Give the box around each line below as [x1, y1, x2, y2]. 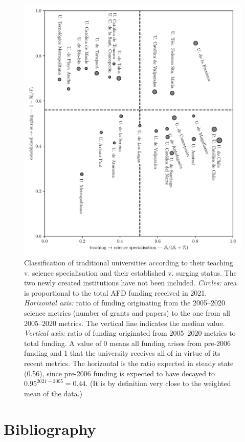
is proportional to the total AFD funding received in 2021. [24, 287, 207, 298]
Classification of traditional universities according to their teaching [24, 257, 233, 268]
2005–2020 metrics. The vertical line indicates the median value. [24, 317, 225, 328]
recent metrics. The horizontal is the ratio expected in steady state [24, 358, 234, 369]
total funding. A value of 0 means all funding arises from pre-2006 [24, 337, 231, 348]
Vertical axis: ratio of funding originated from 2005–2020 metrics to [24, 328, 236, 338]
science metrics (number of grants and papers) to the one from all [24, 308, 230, 318]
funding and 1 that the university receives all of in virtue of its [24, 348, 220, 358]
